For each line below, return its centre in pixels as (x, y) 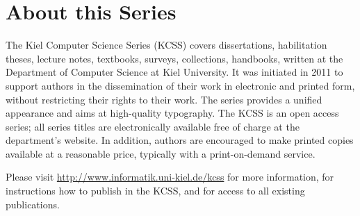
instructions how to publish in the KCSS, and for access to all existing (155, 191)
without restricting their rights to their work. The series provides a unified (164, 99)
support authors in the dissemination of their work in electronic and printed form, (180, 85)
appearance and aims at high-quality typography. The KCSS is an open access (172, 113)
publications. (33, 204)
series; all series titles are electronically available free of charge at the (153, 126)
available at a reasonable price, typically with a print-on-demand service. (161, 153)
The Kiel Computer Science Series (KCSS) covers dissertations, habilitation (166, 45)
